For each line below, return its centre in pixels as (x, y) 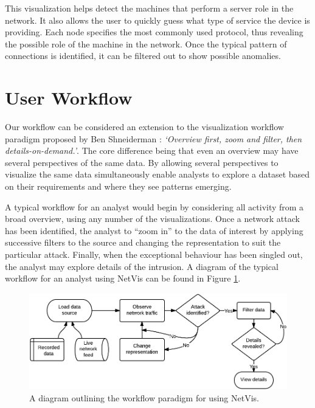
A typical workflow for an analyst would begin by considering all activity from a (154, 206)
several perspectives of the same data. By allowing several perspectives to (142, 162)
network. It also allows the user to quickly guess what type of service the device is (157, 20)
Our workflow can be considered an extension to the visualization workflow (144, 127)
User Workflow (69, 98)
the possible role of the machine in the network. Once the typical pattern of (146, 43)
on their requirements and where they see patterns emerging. (118, 186)
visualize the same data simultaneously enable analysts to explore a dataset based (157, 174)
